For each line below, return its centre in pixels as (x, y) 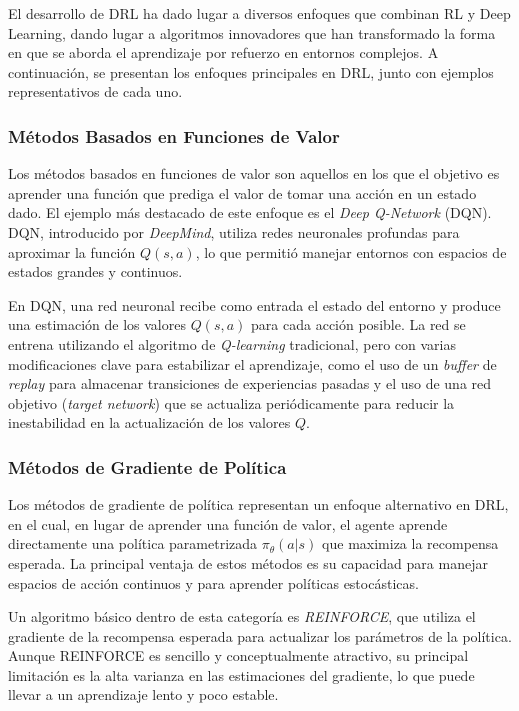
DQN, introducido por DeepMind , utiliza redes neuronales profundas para (234, 231)
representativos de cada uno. (95, 91)
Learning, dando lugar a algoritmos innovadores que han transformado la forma (252, 32)
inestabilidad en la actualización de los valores (149, 422)
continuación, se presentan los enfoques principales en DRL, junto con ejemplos (251, 71)
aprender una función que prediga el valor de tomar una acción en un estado (242, 192)
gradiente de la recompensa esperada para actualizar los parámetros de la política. (260, 635)
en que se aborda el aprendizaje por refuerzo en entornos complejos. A (223, 52)
